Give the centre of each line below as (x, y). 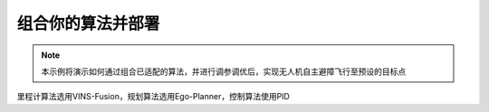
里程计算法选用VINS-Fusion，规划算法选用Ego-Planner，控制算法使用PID (153, 97)
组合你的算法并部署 (88, 23)
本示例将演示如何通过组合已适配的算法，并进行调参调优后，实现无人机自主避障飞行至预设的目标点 (224, 71)
